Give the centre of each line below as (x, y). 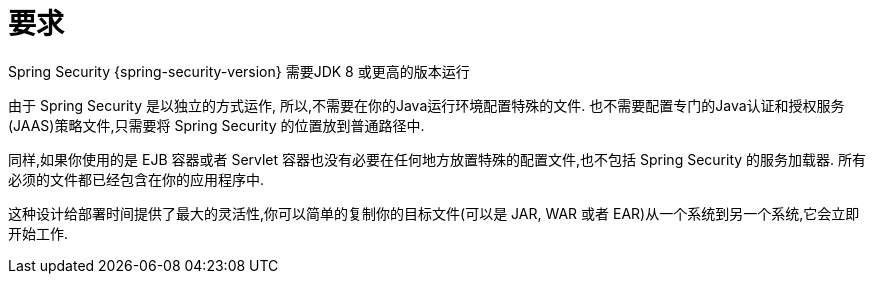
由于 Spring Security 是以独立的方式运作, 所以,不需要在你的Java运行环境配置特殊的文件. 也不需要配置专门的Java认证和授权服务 (426, 105)
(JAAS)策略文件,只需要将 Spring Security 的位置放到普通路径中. (216, 125)
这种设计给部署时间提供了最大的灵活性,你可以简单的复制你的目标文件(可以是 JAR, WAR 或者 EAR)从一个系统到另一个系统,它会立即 (434, 213)
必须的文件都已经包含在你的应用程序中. (136, 179)
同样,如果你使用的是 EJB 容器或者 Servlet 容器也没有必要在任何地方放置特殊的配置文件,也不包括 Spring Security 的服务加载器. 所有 (437, 159)
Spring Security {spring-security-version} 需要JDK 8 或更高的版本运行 (239, 71)
